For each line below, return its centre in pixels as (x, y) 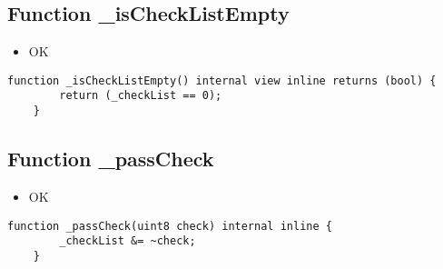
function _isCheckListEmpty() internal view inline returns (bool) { (222, 80)
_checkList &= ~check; (128, 241)
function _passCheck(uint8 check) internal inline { (170, 226)
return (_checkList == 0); (141, 96)
